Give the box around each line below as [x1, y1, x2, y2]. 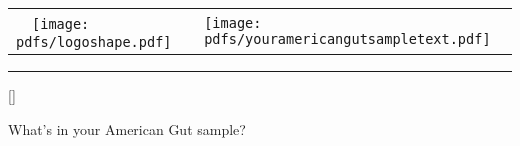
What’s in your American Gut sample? [8, 118, 246, 139]
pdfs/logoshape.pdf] [16, 34, 172, 50]
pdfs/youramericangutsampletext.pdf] [204, 30, 491, 47]
